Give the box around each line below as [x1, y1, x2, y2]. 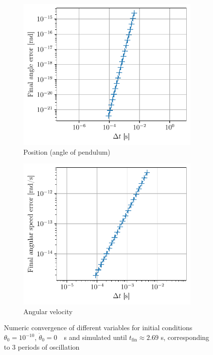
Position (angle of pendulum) [23, 146, 110, 157]
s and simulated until [64, 332, 127, 342]
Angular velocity [23, 306, 73, 316]
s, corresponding [160, 332, 210, 342]
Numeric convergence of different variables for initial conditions [4, 322, 193, 333]
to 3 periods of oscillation [4, 341, 80, 352]
